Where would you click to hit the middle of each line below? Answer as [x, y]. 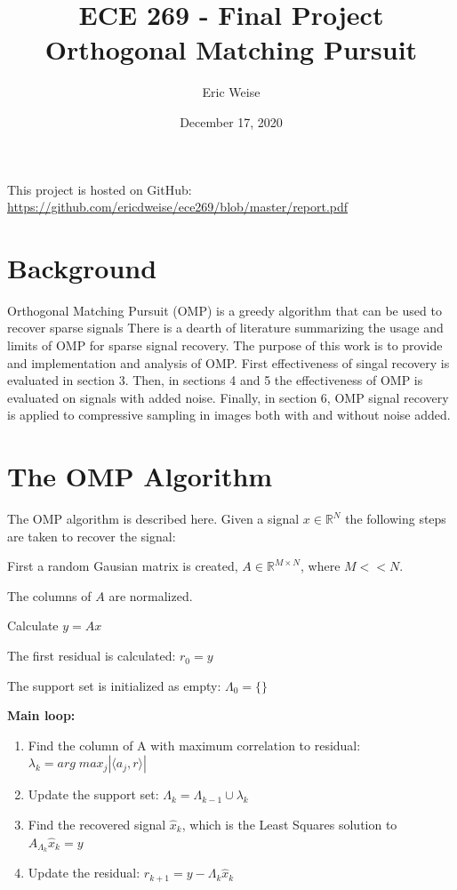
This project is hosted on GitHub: [100, 189]
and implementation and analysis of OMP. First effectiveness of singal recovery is [228, 362]
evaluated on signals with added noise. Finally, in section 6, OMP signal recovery [228, 397]
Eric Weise [231, 92]
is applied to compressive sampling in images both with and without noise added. [229, 415]
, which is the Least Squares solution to [289, 825]
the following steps [396, 519]
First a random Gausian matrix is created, [123, 566]
